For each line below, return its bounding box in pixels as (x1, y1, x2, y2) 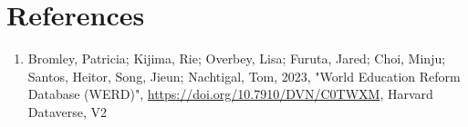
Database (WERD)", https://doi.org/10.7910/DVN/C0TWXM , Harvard (27, 84, 433, 103)
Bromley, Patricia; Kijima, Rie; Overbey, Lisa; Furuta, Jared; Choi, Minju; (27, 49, 446, 68)
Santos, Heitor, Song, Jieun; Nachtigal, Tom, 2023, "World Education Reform (27, 66, 461, 85)
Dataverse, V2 (27, 102, 108, 121)
